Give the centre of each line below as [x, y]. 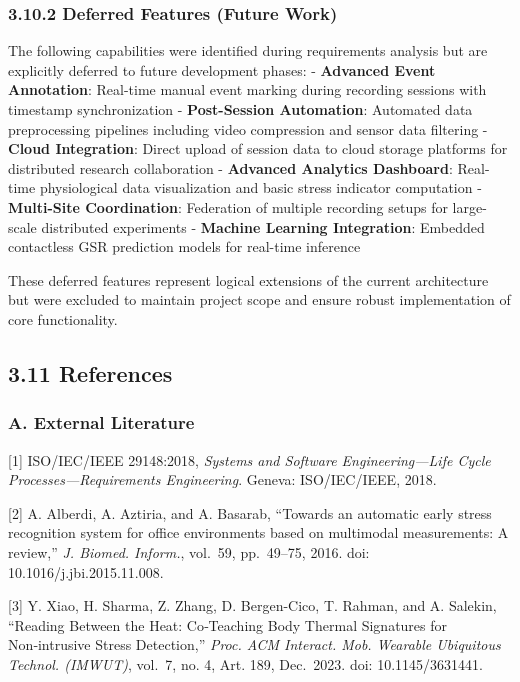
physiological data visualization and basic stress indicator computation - [260, 187]
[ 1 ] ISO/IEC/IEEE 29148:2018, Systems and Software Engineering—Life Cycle [249, 459]
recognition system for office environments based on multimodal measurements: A [258, 532]
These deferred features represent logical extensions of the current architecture [248, 279]
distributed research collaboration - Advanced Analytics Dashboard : [230, 167]
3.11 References [90, 372]
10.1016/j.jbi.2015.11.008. [86, 571]
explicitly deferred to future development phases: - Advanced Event [222, 69]
